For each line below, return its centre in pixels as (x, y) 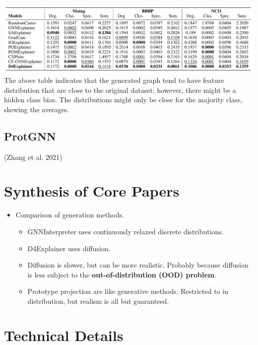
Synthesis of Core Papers (92, 191)
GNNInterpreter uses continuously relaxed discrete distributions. (126, 231)
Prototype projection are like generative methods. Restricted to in (128, 291)
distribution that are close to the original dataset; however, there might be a (120, 90)
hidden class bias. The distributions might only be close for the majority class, (123, 100)
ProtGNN (30, 136)
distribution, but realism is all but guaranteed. (98, 301)
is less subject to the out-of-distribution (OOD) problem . (122, 274)
